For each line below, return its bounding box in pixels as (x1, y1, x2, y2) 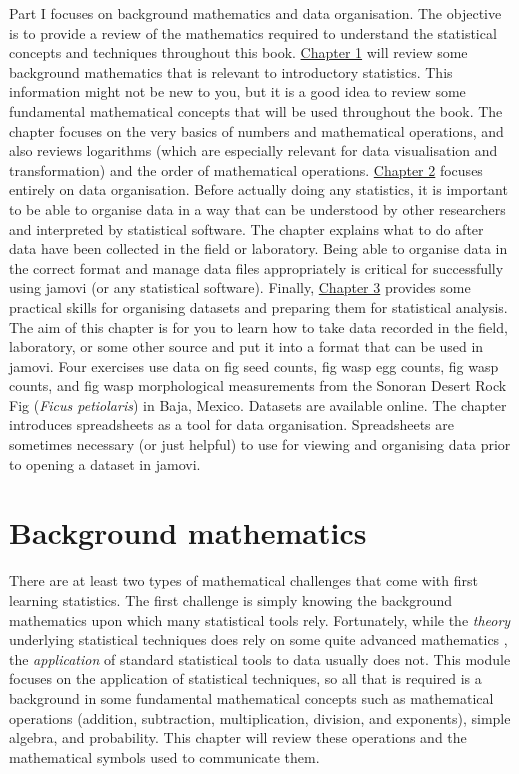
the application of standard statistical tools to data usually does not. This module (9, 648, 511, 669)
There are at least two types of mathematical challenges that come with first (9, 570, 478, 591)
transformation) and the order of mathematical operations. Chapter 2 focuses (9, 159, 483, 180)
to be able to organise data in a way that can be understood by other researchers (9, 198, 506, 219)
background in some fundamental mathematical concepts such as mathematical (9, 687, 494, 708)
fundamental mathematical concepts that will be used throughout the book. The (9, 100, 503, 121)
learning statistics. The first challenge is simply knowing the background (9, 589, 453, 610)
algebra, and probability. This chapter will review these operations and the (9, 727, 467, 748)
